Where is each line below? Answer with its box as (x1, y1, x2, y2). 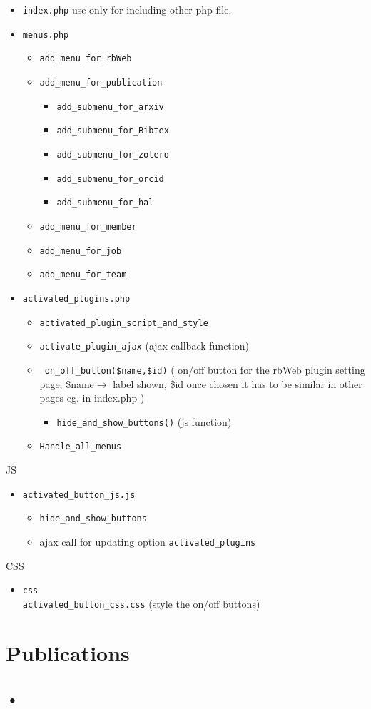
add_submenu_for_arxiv (56, 101, 164, 112)
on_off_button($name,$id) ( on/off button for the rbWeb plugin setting (44, 362, 365, 377)
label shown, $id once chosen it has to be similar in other (113, 376, 362, 391)
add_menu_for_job (39, 245, 122, 256)
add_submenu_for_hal (56, 198, 154, 208)
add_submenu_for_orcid (56, 173, 164, 184)
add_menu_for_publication (39, 77, 163, 88)
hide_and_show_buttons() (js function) (56, 414, 232, 429)
